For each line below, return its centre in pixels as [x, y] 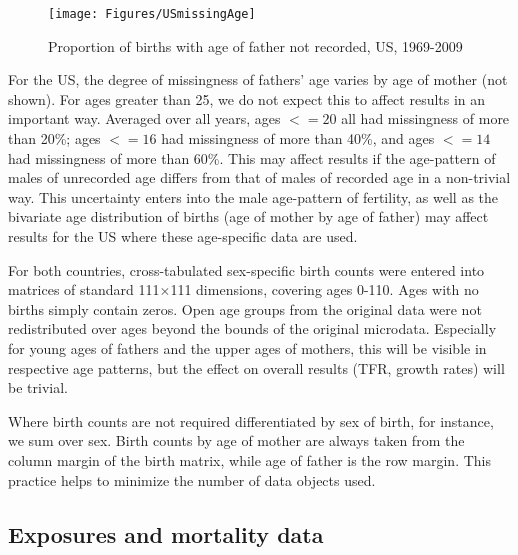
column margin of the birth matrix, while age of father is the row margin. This [250, 459]
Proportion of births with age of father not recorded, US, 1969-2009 [255, 45]
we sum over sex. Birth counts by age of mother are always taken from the [236, 440]
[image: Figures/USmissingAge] [152, 14]
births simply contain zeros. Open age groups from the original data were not [245, 308]
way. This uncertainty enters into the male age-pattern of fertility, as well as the [253, 196]
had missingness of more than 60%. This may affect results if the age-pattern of [252, 157]
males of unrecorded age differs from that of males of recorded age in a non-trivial [259, 177]
